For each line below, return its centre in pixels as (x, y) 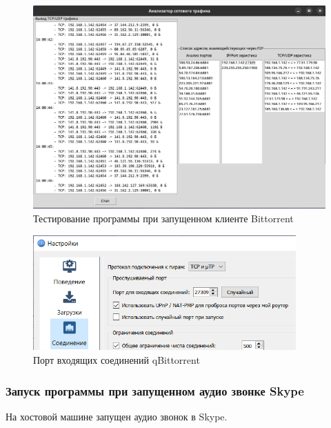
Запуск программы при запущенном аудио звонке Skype (155, 390)
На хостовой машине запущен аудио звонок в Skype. (117, 416)
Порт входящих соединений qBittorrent (117, 360)
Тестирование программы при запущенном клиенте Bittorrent (163, 218)
